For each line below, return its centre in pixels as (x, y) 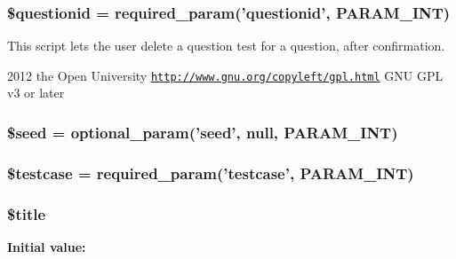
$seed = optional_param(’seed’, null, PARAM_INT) (203, 132)
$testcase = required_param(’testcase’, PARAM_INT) (211, 173)
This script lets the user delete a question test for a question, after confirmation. (226, 46)
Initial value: (47, 246)
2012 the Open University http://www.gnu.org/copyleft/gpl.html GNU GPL (225, 75)
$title (27, 213)
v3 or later (36, 93)
